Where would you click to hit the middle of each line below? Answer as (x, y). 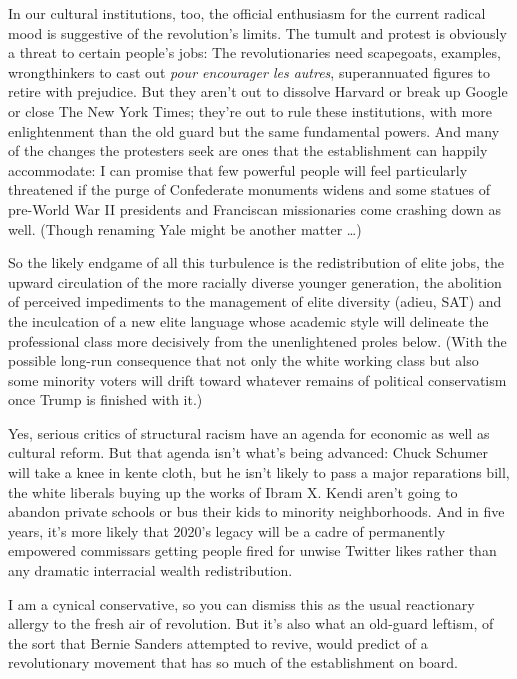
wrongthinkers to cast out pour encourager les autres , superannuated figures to (249, 71)
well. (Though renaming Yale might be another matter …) (185, 228)
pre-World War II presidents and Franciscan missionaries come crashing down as (255, 208)
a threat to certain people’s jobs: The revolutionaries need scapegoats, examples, (254, 52)
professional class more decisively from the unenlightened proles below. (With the (257, 340)
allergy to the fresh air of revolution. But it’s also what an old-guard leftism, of (251, 623)
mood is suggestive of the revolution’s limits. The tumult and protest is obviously (257, 32)
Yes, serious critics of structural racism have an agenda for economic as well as (249, 432)
